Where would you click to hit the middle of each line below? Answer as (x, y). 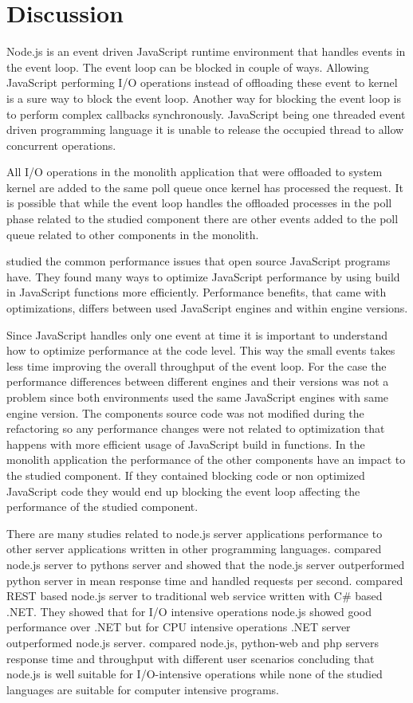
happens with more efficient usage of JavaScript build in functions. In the (186, 444)
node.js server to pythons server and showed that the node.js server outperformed (206, 564)
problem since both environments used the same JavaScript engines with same (198, 397)
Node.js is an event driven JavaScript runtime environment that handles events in (206, 51)
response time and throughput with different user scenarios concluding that (191, 658)
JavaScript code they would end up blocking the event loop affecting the (183, 491)
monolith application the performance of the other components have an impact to (206, 460)
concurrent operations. (61, 145)
